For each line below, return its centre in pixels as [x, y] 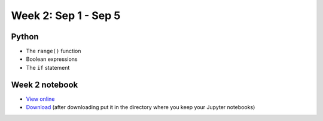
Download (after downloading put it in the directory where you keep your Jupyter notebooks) [141, 107]
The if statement [48, 67]
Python [25, 37]
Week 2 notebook [45, 84]
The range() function [54, 51]
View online [40, 99]
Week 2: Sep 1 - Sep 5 [66, 15]
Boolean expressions [52, 59]
